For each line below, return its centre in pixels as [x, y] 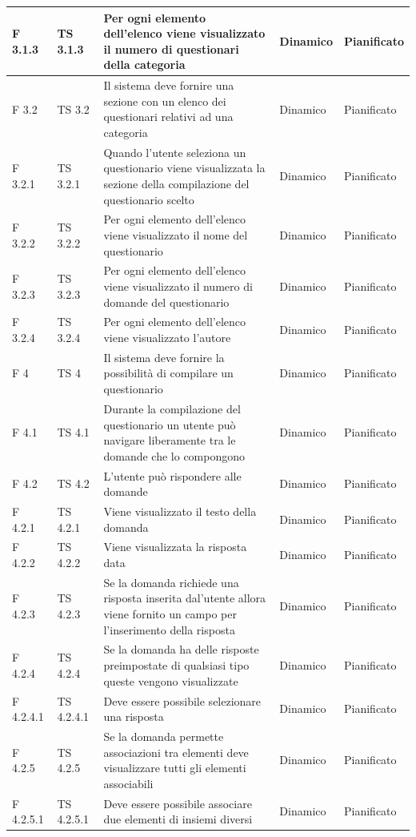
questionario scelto [149, 199]
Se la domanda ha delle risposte [181, 649]
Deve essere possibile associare [178, 803]
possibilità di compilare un [168, 373]
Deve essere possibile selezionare [182, 700]
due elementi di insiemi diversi [178, 819]
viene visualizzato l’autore [167, 338]
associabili [128, 783]
